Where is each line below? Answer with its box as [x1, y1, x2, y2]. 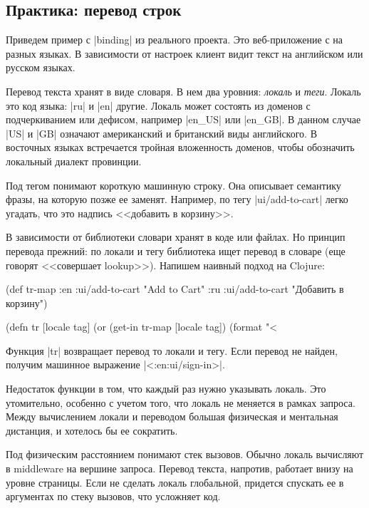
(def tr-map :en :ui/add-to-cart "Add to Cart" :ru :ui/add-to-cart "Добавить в [6, 281, 344, 296]
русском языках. [6, 60, 76, 75]
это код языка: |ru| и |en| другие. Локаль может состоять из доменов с [6, 98, 311, 113]
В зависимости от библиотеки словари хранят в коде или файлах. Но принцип [6, 229, 345, 244]
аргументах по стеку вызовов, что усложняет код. [6, 489, 221, 504]
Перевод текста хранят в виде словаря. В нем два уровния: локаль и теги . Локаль [6, 83, 361, 98]
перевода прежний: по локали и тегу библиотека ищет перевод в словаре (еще [6, 243, 345, 258]
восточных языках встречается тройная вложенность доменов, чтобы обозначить [6, 140, 355, 155]
